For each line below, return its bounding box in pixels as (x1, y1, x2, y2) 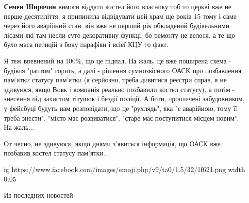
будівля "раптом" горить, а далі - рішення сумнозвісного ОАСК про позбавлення (4, 65, 242, 75)
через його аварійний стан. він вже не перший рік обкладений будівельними (4, 20, 230, 31)
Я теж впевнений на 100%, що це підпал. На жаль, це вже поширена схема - (4, 55, 232, 65)
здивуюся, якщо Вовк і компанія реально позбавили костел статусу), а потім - (4, 84, 235, 94)
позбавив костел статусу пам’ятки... (4, 148, 109, 158)
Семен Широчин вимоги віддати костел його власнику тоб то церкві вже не (4, 1, 232, 11)
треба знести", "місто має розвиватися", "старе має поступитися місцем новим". (4, 112, 239, 123)
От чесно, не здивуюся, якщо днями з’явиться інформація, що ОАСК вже (4, 138, 221, 148)
